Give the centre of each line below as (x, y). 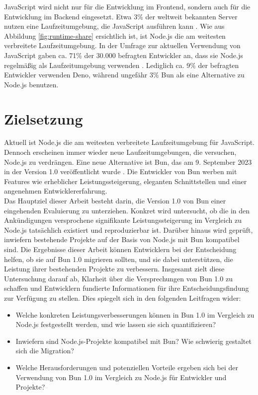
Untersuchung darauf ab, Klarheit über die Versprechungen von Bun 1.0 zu (118, 278)
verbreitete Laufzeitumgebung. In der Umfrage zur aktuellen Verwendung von (122, 45)
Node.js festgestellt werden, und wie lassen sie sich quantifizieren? (116, 324)
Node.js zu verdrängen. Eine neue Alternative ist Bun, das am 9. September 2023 (128, 162)
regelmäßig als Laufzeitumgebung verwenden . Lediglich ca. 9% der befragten (122, 65)
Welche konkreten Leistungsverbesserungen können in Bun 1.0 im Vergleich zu (135, 314)
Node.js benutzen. (31, 84)
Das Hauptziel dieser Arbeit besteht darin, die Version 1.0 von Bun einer (115, 201)
